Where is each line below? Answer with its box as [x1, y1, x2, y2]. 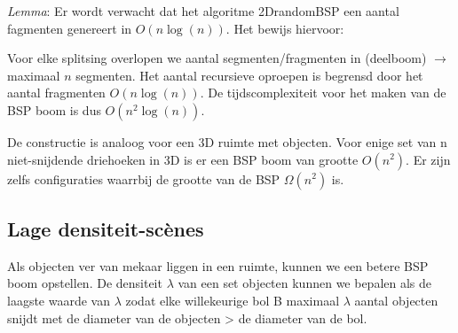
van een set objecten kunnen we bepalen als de [178, 274, 432, 292]
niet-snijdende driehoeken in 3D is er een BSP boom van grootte [7, 150, 359, 168]
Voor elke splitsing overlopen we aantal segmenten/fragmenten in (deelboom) [7, 49, 427, 67]
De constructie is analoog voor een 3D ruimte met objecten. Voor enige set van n [7, 132, 447, 151]
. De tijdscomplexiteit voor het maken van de [200, 83, 446, 102]
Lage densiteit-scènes [7, 214, 204, 242]
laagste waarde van [7, 290, 110, 309]
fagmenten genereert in [7, 19, 132, 37]
